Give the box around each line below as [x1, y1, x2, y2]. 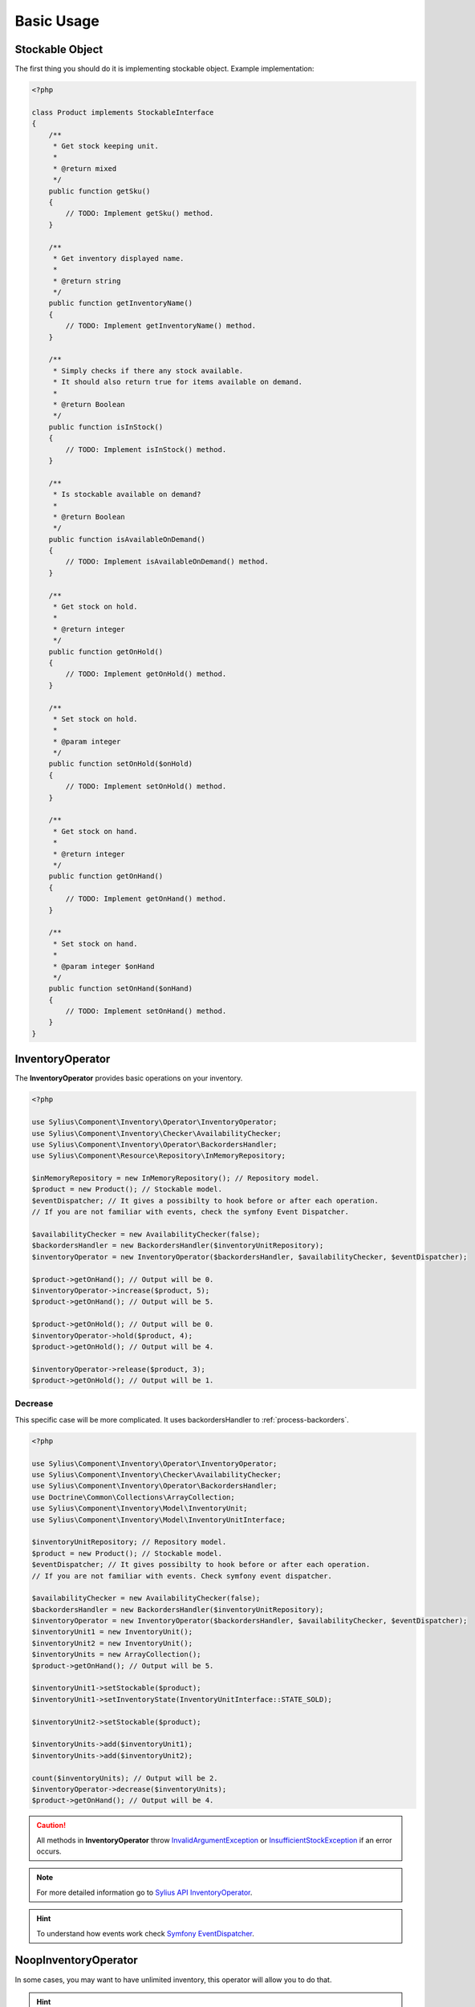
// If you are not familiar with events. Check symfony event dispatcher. [31, 1571, 333, 1581]
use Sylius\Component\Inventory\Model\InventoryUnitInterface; [31, 1515, 286, 1525]
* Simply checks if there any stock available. [52, 366, 244, 375]
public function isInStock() [48, 422, 164, 431]
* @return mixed [52, 164, 117, 173]
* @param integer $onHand [52, 962, 156, 971]
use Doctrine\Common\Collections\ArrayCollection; [31, 1492, 236, 1501]
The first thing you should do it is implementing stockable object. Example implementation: [14, 64, 315, 74]
